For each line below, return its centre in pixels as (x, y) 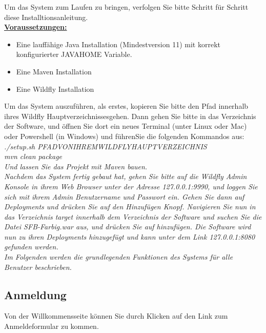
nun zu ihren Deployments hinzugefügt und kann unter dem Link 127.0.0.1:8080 (130, 236)
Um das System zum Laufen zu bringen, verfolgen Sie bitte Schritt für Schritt (126, 7)
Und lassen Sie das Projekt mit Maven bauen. (76, 166)
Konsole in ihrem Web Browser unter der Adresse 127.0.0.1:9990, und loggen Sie (131, 186)
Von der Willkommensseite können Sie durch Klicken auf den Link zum (116, 316)
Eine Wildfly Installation (55, 89)
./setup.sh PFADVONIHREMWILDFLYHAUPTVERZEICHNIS (106, 146)
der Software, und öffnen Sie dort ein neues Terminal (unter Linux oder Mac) (126, 126)
